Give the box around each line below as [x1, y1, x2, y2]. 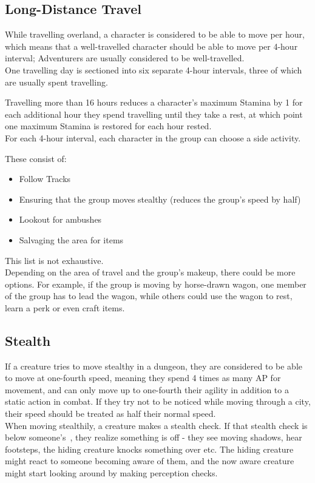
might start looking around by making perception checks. [5, 467, 218, 479]
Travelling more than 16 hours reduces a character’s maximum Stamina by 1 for [5, 96, 303, 109]
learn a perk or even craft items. [5, 301, 125, 314]
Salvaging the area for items [19, 233, 124, 246]
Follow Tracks [19, 172, 71, 185]
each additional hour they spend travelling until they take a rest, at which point [5, 107, 303, 120]
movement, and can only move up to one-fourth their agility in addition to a [5, 383, 289, 396]
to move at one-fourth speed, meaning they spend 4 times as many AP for [5, 371, 281, 384]
